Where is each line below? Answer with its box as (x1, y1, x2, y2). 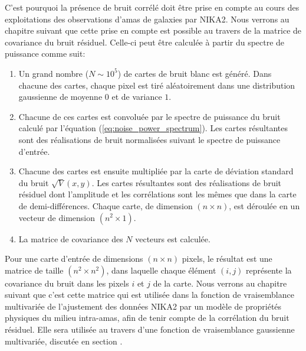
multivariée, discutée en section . (5, 334, 123, 347)
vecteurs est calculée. (135, 232, 210, 245)
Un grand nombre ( (18, 67, 89, 79)
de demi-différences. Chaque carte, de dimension (18, 199, 193, 212)
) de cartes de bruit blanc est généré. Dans (117, 67, 272, 79)
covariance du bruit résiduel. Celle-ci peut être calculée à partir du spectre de (5, 35, 285, 48)
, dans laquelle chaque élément (106, 264, 216, 276)
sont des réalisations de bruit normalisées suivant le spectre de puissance (18, 133, 281, 145)
